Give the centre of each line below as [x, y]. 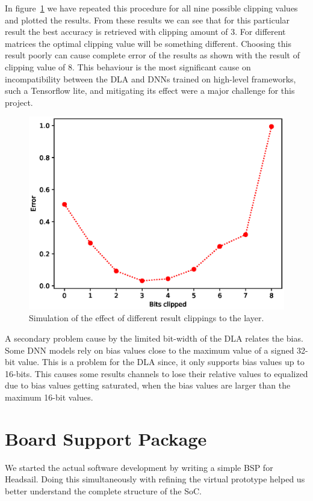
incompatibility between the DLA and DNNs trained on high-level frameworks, [150, 78]
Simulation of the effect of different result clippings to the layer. [147, 318]
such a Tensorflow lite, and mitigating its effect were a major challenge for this [150, 91]
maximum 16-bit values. [49, 397]
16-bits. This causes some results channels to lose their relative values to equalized [156, 373]
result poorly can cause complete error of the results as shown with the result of [152, 55]
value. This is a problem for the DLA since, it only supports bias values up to [161, 362]
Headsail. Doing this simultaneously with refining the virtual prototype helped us [155, 479]
